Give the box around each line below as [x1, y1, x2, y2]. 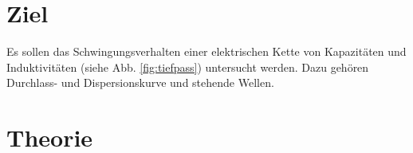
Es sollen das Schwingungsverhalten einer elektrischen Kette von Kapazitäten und [6, 43, 407, 60]
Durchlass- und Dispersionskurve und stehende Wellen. [6, 74, 274, 91]
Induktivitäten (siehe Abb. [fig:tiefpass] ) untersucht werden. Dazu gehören [6, 58, 369, 75]
